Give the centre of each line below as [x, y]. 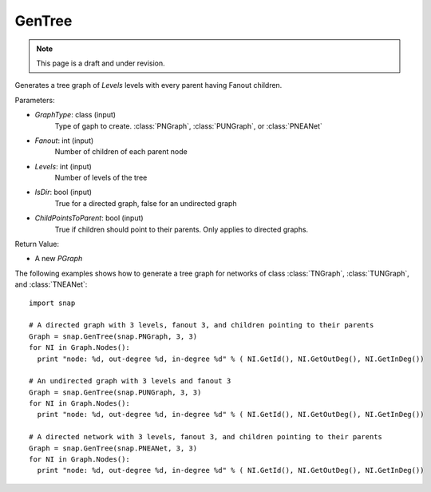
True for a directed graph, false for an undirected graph [146, 203]
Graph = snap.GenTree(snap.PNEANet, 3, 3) [113, 448]
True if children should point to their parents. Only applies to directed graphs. [182, 229]
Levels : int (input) [63, 166]
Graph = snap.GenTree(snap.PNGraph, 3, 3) [113, 336]
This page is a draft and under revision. [101, 63]
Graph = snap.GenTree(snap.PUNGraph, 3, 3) [115, 392]
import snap [52, 303]
